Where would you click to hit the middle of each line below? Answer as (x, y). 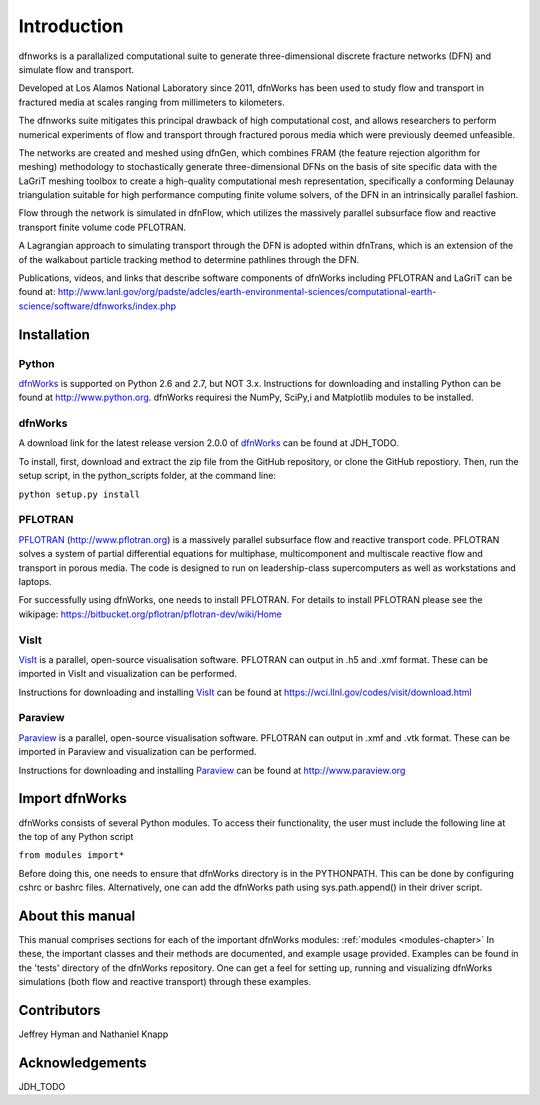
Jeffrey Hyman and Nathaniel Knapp (93, 1034)
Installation (54, 334)
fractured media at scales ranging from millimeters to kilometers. (151, 102)
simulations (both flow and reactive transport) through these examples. (165, 982)
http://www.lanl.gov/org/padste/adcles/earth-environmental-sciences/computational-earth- (247, 292)
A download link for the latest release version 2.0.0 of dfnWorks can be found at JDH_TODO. (208, 443)
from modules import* (71, 855)
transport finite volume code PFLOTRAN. (102, 227)
